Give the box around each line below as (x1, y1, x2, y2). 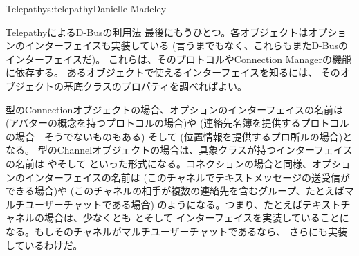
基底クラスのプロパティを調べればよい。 (63, 78, 247, 93)
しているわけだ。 (6, 237, 83, 252)
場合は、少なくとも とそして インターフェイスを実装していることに (44, 210, 349, 225)
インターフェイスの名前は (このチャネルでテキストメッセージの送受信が (24, 170, 351, 184)
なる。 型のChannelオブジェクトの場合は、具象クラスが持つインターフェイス (6, 143, 353, 157)
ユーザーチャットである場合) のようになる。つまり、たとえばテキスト (24, 196, 341, 211)
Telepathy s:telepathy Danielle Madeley (6, 1, 167, 15)
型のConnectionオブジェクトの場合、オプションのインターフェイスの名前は (6, 102, 343, 116)
